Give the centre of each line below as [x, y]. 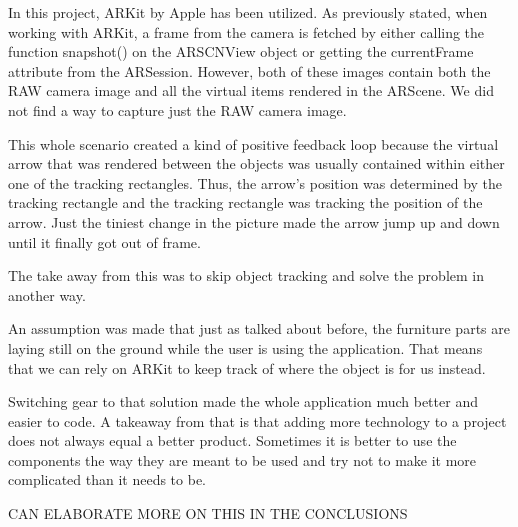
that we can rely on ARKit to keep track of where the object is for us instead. [247, 367]
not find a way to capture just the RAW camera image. [177, 109]
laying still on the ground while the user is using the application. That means [245, 347]
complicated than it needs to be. [107, 479]
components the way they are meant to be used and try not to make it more [242, 459]
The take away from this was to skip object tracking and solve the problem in [246, 275]
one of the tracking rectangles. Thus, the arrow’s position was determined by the [255, 182]
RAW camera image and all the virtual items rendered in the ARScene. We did [251, 90]
